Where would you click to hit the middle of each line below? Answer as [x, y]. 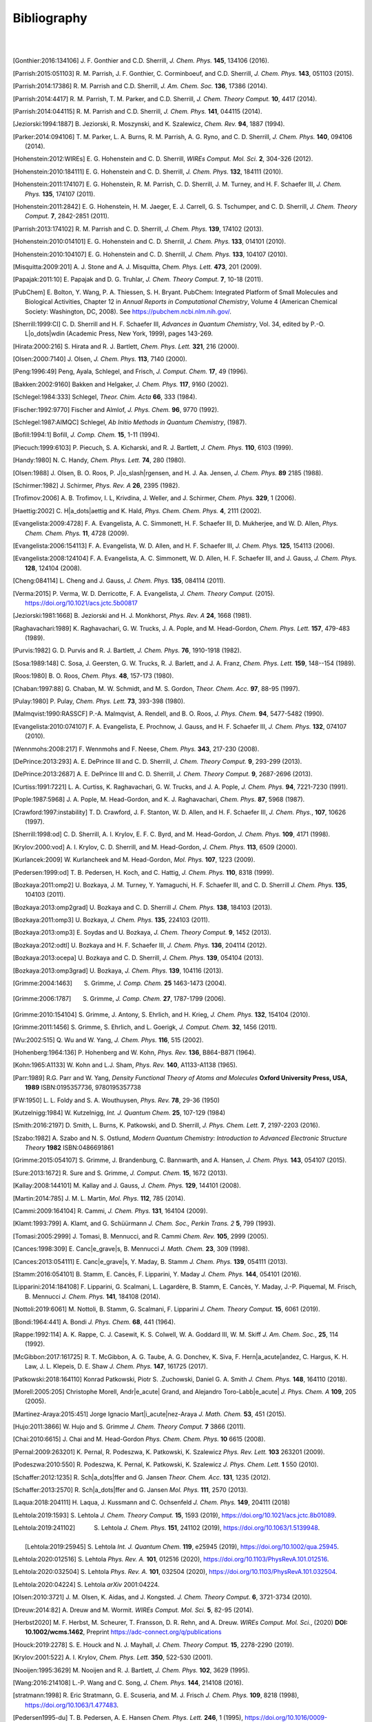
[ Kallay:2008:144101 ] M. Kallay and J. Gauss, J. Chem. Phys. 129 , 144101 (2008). [127, 1185]
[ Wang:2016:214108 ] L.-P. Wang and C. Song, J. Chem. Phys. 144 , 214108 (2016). [128, 1682]
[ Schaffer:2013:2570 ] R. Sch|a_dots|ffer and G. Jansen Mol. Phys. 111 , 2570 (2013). [130, 1490]
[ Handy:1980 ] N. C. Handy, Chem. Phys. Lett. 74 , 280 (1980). [99, 460]
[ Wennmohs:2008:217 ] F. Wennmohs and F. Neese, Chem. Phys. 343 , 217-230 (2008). [136, 749]
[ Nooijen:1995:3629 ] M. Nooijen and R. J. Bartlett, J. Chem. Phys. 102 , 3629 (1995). [131, 1670]
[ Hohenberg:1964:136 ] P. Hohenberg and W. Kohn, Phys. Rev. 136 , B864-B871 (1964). [134, 1052]
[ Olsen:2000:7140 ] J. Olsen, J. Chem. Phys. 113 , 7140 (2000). [100, 359]
